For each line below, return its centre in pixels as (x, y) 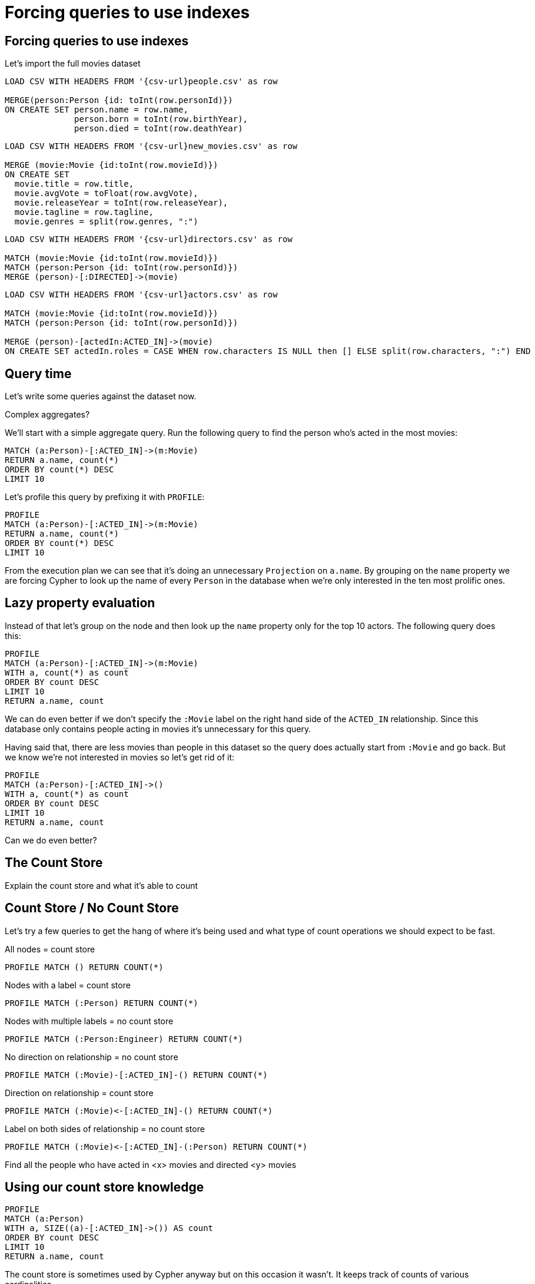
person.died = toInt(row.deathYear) (159, 129)
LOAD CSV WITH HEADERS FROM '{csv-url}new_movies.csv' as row (151, 146)
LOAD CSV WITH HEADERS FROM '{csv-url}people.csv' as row (141, 82)
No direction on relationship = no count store (92, 1057)
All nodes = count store (50, 949)
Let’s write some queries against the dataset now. (101, 396)
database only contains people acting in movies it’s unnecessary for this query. (158, 729)
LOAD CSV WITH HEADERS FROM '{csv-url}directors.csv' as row (149, 239)
